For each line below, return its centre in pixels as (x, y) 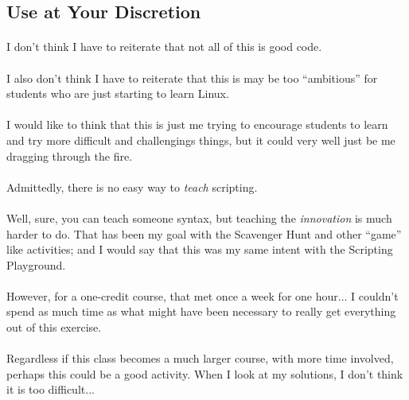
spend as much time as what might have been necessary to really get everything (201, 311)
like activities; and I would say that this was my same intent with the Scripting (200, 249)
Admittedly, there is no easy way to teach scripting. (132, 186)
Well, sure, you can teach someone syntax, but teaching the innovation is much (199, 217)
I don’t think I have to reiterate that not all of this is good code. (164, 47)
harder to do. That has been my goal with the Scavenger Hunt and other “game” (204, 233)
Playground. (36, 264)
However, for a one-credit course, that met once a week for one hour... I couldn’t (203, 295)
